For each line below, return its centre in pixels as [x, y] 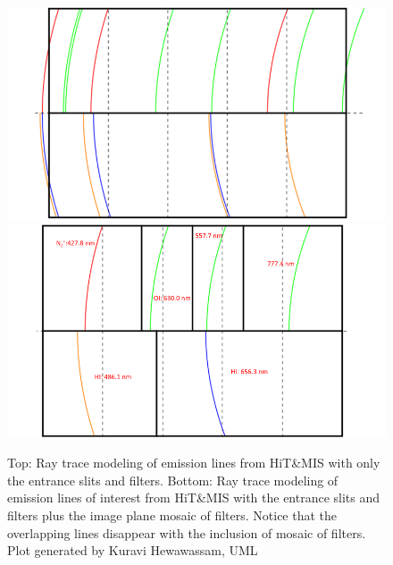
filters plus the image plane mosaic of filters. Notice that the [172, 514]
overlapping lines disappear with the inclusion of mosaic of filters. [187, 532]
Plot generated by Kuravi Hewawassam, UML [133, 550]
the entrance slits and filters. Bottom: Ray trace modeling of [173, 480]
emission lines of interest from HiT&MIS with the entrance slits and [194, 498]
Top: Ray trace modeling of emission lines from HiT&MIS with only [194, 463]
